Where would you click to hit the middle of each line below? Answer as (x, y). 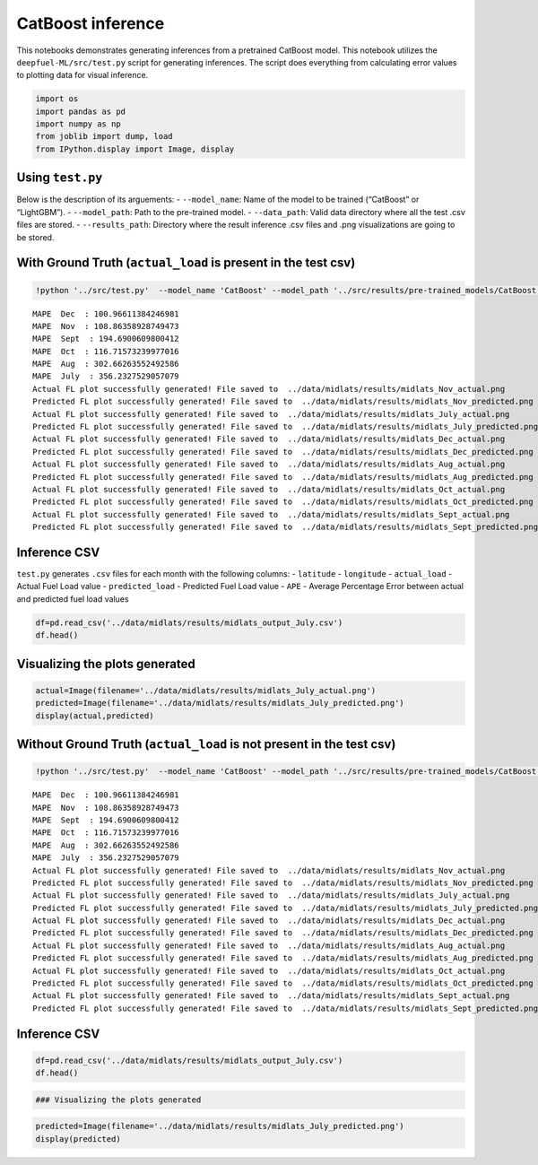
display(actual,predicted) (95, 716)
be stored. (35, 237)
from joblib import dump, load (104, 136)
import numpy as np (78, 124)
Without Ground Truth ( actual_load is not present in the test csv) (206, 744)
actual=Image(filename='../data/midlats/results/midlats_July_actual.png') (206, 690)
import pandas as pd (80, 111)
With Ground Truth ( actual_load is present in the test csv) (186, 263)
